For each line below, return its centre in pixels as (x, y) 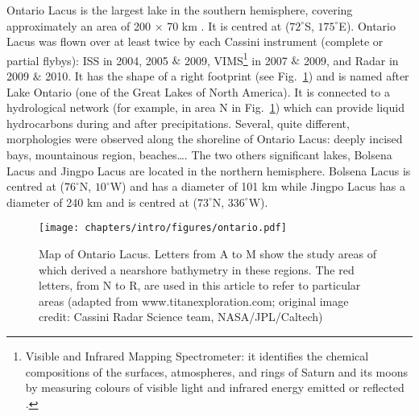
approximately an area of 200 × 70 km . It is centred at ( (148, 25)
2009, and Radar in (351, 60)
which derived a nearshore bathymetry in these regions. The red (197, 269)
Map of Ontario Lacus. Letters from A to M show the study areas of (207, 254)
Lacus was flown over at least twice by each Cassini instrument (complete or (195, 41)
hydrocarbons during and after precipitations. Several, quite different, (178, 123)
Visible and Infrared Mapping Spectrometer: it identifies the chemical (197, 356)
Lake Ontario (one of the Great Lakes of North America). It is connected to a (198, 91)
